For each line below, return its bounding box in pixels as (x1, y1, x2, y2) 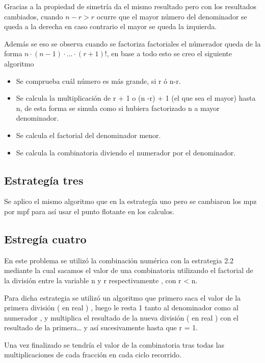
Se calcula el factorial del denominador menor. (16, 129, 161, 140)
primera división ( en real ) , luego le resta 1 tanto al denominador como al (4, 302, 238, 313)
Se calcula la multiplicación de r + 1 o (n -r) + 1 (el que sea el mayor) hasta (16, 93, 256, 103)
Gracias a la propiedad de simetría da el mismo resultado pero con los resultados (4, 1, 257, 11)
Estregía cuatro (4, 231, 87, 246)
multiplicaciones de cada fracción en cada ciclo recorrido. (4, 349, 181, 360)
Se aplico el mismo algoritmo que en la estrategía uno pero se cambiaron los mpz (4, 196, 257, 207)
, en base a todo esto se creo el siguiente (107, 48, 232, 59)
